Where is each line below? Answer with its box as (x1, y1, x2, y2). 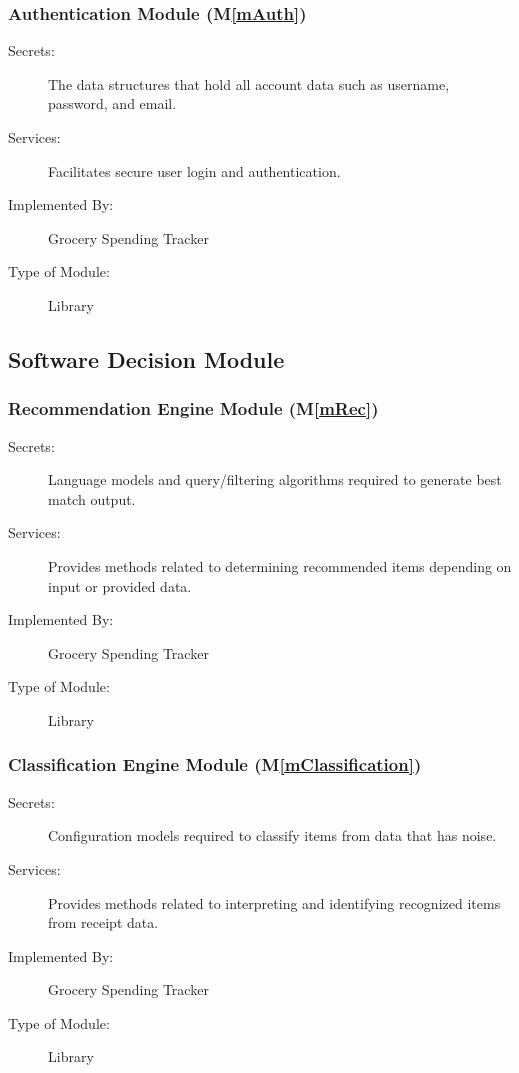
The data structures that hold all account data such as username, (48, 73, 450, 94)
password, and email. (48, 93, 177, 114)
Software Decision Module (8, 343, 285, 374)
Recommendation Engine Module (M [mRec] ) (8, 396, 379, 421)
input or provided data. (48, 575, 192, 596)
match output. (48, 488, 136, 509)
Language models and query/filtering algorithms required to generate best (48, 469, 502, 490)
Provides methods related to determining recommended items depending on (48, 555, 512, 576)
